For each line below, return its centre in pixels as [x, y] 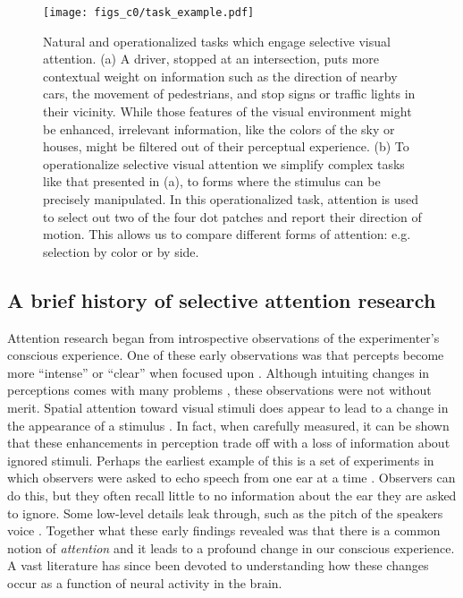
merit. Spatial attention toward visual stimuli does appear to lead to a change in [228, 407]
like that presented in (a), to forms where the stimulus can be [212, 181]
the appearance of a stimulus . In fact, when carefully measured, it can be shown [228, 425]
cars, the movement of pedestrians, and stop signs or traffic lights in [229, 94]
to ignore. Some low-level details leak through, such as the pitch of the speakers [225, 513]
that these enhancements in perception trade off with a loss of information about [229, 443]
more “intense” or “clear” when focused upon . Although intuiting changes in [219, 372]
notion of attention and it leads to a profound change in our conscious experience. [231, 547]
